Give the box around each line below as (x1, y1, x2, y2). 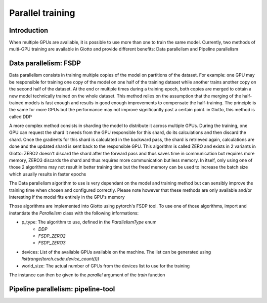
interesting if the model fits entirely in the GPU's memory (9, 194, 125, 200)
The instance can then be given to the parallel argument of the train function (9, 272, 165, 278)
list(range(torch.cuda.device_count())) (21, 256, 100, 262)
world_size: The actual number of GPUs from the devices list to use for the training (21, 262, 190, 269)
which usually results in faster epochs (9, 171, 87, 177)
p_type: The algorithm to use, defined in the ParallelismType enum (21, 219, 157, 225)
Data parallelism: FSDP (9, 59, 81, 68)
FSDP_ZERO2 (38, 233, 66, 239)
